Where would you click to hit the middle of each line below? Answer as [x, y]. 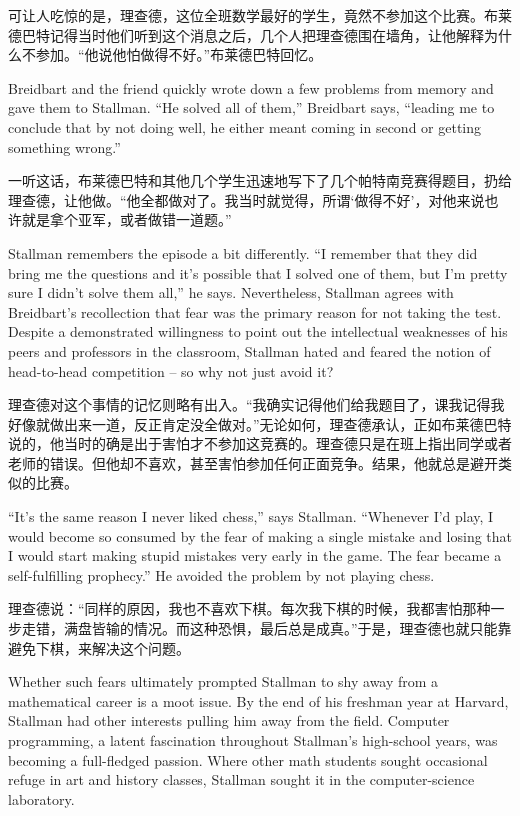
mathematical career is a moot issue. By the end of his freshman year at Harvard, [258, 700]
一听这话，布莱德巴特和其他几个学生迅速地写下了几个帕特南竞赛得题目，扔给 [260, 180]
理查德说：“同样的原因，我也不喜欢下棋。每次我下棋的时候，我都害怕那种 [249, 608]
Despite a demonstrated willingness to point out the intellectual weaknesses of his [258, 331]
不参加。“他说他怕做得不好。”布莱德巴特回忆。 [172, 54]
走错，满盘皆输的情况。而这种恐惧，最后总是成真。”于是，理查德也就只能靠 [266, 628]
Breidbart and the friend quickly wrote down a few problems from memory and [251, 87]
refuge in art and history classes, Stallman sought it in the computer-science [241, 779]
